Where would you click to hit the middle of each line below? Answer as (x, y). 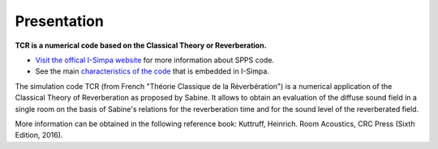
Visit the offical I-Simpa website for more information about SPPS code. (155, 60)
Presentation (60, 21)
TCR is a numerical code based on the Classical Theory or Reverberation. (141, 45)
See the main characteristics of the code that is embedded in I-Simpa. (152, 71)
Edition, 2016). (39, 135)
